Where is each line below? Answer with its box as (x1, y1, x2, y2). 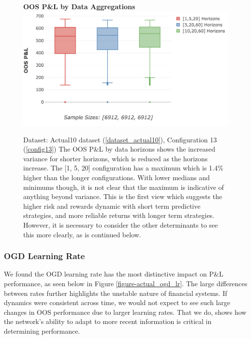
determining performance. (4, 325, 80, 336)
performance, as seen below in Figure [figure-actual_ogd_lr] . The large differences (4, 278, 248, 288)
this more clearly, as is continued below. (23, 229, 141, 239)
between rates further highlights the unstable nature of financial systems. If (4, 288, 227, 298)
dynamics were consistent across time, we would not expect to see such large (4, 297, 230, 308)
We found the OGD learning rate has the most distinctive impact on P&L (4, 269, 223, 279)
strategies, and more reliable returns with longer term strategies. (23, 210, 215, 220)
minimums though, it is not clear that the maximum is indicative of (23, 182, 224, 192)
